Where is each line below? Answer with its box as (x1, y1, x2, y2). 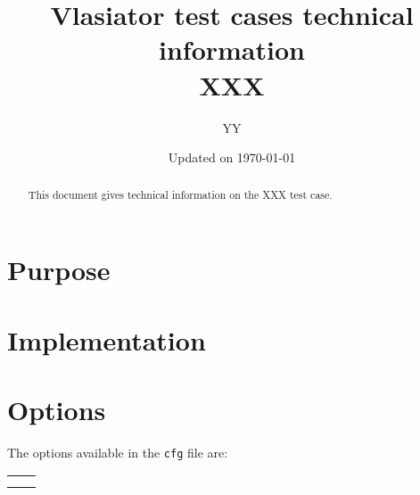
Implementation (7, 321, 206, 358)
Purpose (7, 252, 111, 288)
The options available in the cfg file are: (7, 442, 228, 461)
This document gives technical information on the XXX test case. (28, 187, 333, 202)
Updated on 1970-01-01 (168, 148, 296, 167)
